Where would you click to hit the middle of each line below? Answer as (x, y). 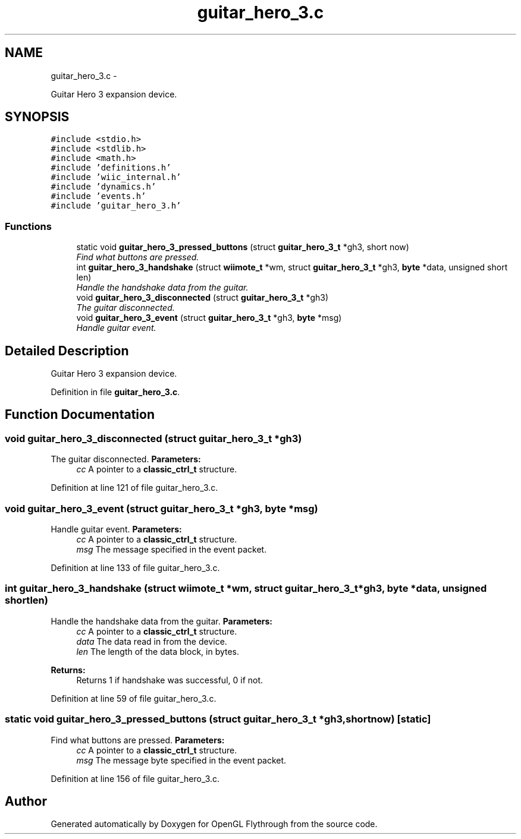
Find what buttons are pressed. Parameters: (138, 740)
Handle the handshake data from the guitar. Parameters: (162, 621)
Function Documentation (80, 415)
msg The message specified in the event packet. (172, 549)
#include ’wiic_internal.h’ (116, 177)
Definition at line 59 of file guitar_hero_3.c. (134, 698)
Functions (28, 226)
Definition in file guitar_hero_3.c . (115, 392)
